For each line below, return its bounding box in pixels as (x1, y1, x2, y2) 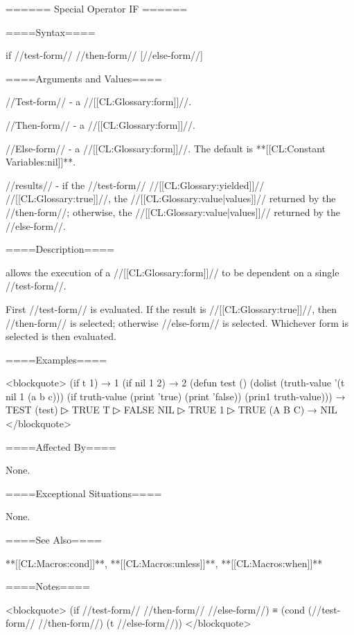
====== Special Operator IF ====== (6, 1, 188, 15)
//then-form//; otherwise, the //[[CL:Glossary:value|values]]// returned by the (6, 204, 341, 219)
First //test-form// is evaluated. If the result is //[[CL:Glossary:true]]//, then (6, 301, 337, 316)
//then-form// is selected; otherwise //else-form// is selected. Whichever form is (6, 315, 348, 330)
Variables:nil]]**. (6, 154, 76, 169)
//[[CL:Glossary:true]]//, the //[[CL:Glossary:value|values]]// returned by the (6, 191, 336, 206)
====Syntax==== (6, 24, 96, 39)
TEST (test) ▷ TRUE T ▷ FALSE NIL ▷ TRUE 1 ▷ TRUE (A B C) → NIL (6, 402, 337, 417)
